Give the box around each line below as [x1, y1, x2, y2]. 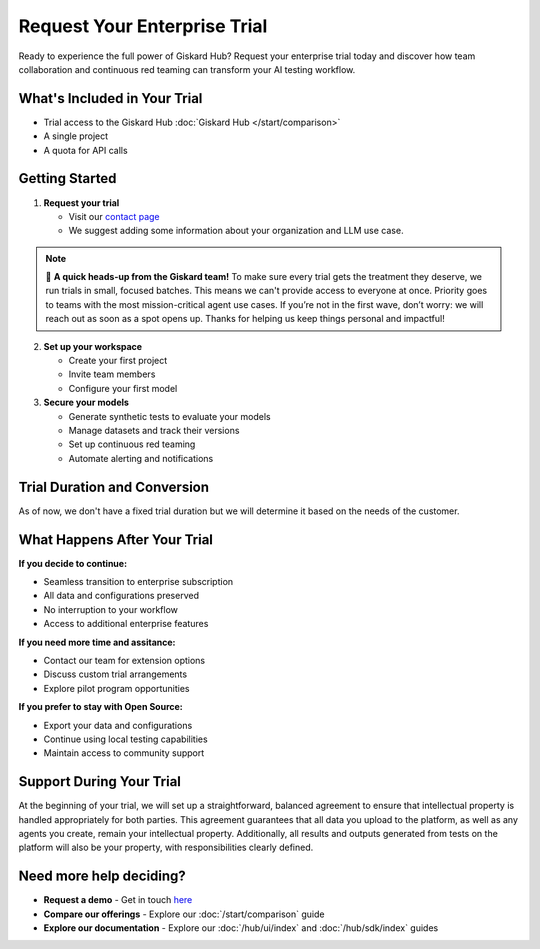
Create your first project [68, 355, 168, 367]
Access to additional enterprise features [43, 618, 209, 630]
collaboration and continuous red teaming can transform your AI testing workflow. [18, 63, 356, 75]
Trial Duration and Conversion [18, 478, 210, 495]
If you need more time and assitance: [18, 636, 176, 648]
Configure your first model [68, 382, 178, 394]
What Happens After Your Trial [18, 531, 214, 548]
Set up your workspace [43, 340, 143, 352]
